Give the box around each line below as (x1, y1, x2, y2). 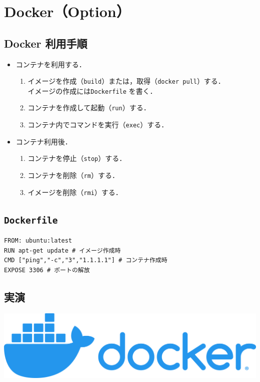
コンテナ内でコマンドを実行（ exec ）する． (27, 119, 168, 130)
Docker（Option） (4, 1, 130, 22)
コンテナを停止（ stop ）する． (27, 153, 126, 163)
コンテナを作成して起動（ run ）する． (27, 102, 150, 113)
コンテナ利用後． (15, 136, 72, 146)
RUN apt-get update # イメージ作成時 (4, 247, 121, 254)
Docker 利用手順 (4, 35, 87, 51)
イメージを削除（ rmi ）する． (27, 186, 122, 197)
